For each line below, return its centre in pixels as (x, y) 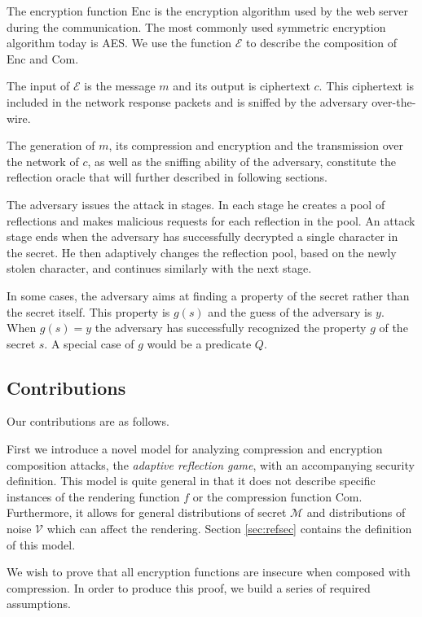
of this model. (41, 544)
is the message (120, 86)
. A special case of (89, 343)
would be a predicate (199, 343)
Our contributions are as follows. (88, 421)
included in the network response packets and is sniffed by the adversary (187, 101)
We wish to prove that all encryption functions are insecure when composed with (209, 572)
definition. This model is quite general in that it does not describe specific (191, 481)
